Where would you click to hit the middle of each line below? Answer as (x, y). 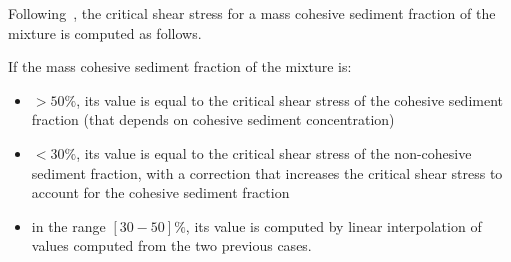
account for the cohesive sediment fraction (160, 192)
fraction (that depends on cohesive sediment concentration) (213, 119)
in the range (68, 225)
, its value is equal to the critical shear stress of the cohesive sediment (289, 99)
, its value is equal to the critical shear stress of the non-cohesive (274, 152)
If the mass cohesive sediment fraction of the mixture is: (180, 66)
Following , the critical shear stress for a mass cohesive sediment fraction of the (252, 13)
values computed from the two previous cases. (171, 245)
